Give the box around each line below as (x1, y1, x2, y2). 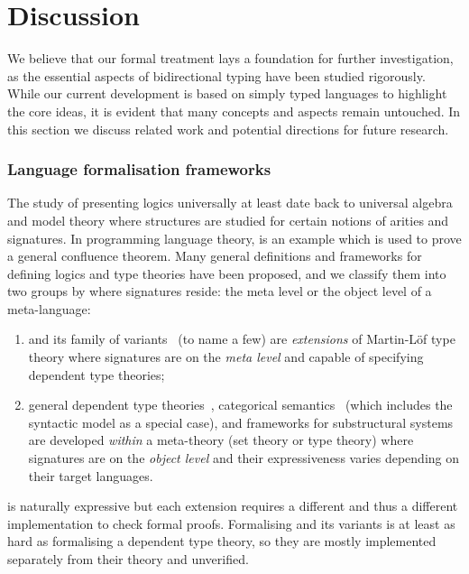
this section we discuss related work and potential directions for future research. (7, 119, 449, 138)
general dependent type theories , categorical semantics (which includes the (28, 395, 453, 414)
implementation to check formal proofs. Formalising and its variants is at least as (7, 514, 455, 532)
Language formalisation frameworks (7, 158, 271, 181)
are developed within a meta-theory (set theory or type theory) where (28, 430, 414, 449)
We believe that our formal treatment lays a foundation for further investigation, (7, 49, 454, 68)
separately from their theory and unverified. (7, 550, 249, 568)
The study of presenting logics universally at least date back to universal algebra (7, 193, 453, 212)
